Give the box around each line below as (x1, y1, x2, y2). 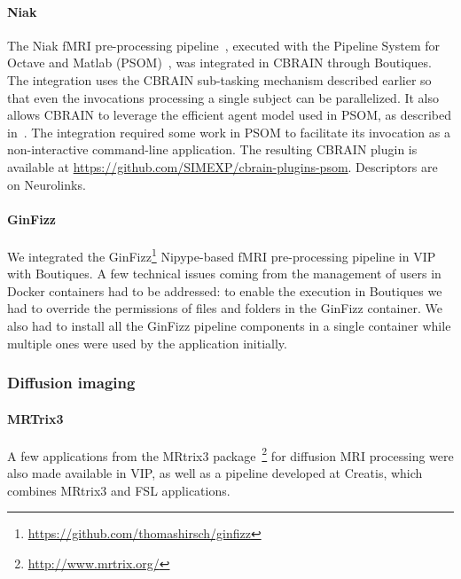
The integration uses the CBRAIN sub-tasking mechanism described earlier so (7, 70, 432, 89)
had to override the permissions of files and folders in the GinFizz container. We (7, 299, 442, 317)
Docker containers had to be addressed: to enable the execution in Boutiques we (7, 281, 442, 300)
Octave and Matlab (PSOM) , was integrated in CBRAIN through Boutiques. (7, 53, 432, 72)
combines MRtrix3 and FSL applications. (7, 481, 230, 499)
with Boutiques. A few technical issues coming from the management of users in (7, 264, 441, 283)
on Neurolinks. (7, 175, 86, 193)
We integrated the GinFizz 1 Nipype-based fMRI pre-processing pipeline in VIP (7, 244, 436, 265)
